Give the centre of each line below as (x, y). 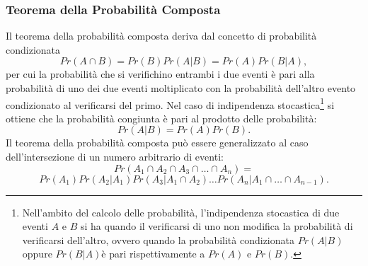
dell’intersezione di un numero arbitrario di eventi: (115, 157)
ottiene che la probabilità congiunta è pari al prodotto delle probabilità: (161, 118)
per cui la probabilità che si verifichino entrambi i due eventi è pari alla (160, 74)
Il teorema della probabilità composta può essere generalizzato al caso (157, 143)
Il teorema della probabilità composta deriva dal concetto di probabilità (161, 36)
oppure (37, 254)
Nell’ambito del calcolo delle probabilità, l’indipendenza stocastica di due (181, 212)
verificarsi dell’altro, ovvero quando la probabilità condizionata (158, 239)
